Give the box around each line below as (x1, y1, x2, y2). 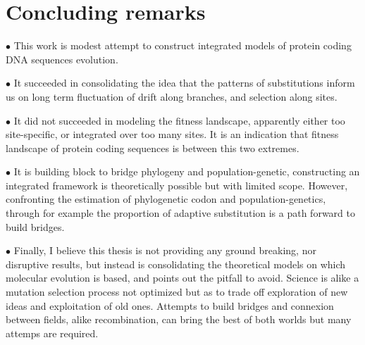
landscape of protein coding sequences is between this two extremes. (6, 140, 299, 155)
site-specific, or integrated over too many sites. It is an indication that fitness (6, 127, 339, 142)
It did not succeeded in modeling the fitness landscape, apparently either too (13, 113, 345, 127)
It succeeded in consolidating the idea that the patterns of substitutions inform (13, 75, 355, 90)
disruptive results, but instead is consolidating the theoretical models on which (6, 256, 346, 271)
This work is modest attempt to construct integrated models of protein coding (13, 38, 352, 53)
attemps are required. (6, 325, 99, 340)
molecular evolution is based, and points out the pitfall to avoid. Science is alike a (6, 270, 359, 285)
